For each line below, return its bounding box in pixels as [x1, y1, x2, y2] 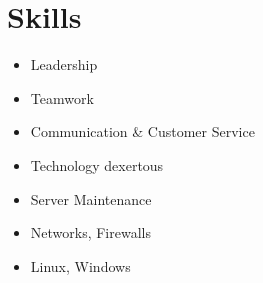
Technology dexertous [30, 154, 164, 175]
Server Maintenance [30, 188, 152, 209]
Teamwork [30, 87, 94, 108]
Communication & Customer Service [30, 121, 255, 142]
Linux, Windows [30, 255, 131, 276]
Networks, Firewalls [30, 222, 151, 243]
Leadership [30, 54, 98, 75]
